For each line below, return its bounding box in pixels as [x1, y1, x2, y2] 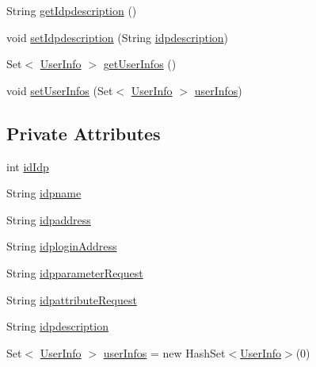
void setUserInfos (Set [6, 82, 113, 98]
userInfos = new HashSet [103, 344, 226, 361]
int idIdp [6, 158, 49, 174]
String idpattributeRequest [6, 291, 137, 308]
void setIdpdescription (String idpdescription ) [6, 29, 229, 45]
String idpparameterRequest [6, 264, 143, 281]
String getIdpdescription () [6, 2, 137, 18]
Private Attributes [6, 120, 161, 145]
